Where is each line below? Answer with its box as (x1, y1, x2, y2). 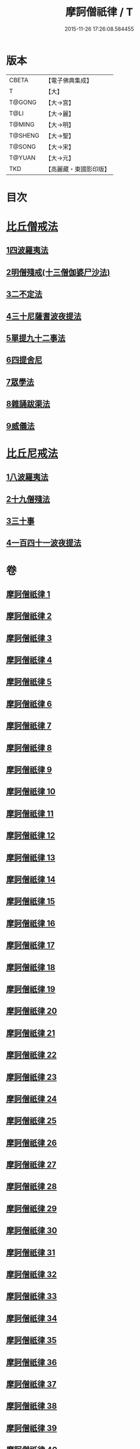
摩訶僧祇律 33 (6, 1291, 57, 1301)
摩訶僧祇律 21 (6, 1028, 56, 1038)
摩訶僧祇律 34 (6, 1313, 57, 1323)
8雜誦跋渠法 (6, 399, 50, 409)
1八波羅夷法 (6, 472, 49, 482)
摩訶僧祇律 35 (6, 1335, 57, 1346)
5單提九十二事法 (6, 333, 66, 343)
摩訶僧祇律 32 (6, 1269, 57, 1280)
